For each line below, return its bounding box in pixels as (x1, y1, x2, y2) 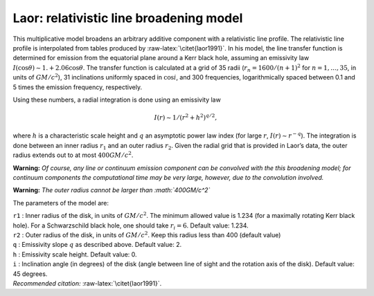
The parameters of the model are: (12, 198, 109, 207)
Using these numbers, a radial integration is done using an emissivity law (12, 95, 221, 104)
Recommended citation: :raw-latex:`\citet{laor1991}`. (12, 279, 162, 287)
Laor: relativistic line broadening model (12, 10, 243, 26)
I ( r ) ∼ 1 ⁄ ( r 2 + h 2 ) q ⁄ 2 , (154, 113, 217, 122)
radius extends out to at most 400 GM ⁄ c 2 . (12, 150, 134, 159)
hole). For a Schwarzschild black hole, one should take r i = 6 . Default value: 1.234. (12, 221, 249, 231)
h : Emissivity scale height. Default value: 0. (12, 250, 138, 259)
